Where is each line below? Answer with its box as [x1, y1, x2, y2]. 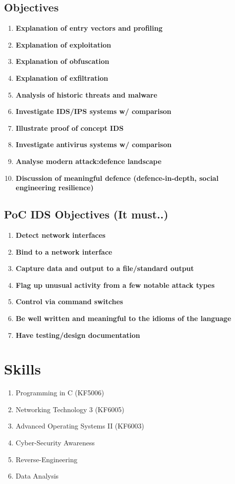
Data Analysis [15, 471, 59, 481]
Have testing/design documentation [15, 329, 140, 340]
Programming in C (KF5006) [15, 387, 105, 398]
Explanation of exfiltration [15, 72, 109, 83]
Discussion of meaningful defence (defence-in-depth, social [15, 172, 219, 183]
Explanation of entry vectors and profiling [15, 23, 163, 33]
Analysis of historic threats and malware [15, 89, 158, 100]
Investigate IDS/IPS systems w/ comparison [15, 106, 172, 116]
